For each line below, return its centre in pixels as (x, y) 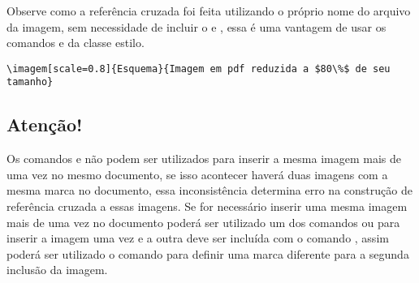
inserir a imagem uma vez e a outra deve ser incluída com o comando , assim (198, 238)
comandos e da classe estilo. (76, 43)
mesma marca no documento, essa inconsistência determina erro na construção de (209, 190)
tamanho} (30, 82)
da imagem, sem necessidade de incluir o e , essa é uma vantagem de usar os (197, 26)
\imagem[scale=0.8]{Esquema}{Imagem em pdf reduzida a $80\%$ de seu (199, 69)
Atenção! (45, 124)
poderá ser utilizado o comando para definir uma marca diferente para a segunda (208, 253)
